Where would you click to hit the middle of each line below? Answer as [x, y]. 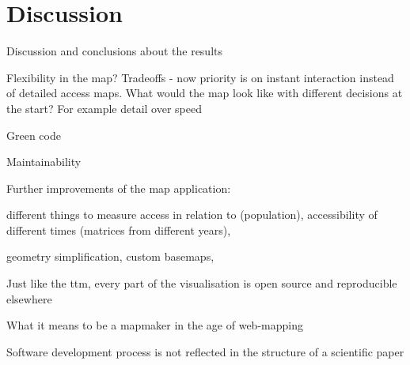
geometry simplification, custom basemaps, [110, 256]
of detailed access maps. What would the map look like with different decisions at [205, 93]
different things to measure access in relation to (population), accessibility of [192, 214]
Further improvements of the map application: [119, 188]
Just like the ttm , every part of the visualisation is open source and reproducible [202, 283]
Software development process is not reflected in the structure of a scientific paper [205, 351]
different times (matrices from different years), [119, 230]
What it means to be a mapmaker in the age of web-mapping [155, 325]
